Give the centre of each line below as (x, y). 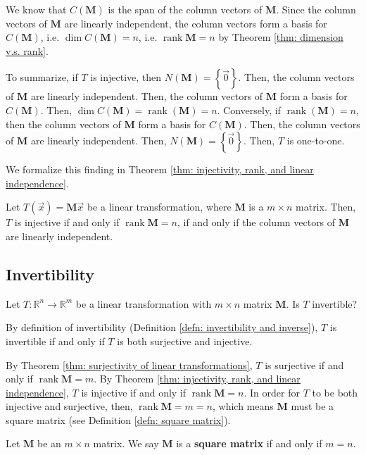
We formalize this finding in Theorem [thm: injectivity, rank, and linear (160, 169)
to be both (335, 392)
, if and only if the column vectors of (256, 222)
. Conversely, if (249, 110)
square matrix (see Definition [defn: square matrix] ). (118, 419)
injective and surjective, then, (69, 406)
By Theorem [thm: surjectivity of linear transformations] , (129, 364)
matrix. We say (126, 443)
